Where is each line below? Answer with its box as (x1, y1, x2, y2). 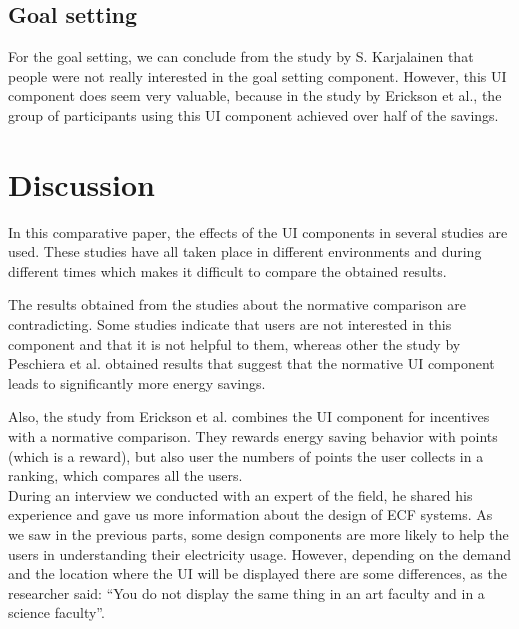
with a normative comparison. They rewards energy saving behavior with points (8, 426, 498, 447)
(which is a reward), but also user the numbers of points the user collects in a (8, 445, 484, 466)
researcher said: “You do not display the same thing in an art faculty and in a (8, 582, 485, 603)
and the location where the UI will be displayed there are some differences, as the (8, 563, 507, 584)
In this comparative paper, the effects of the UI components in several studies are (8, 221, 508, 242)
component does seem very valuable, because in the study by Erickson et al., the (8, 85, 502, 106)
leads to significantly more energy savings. (8, 372, 266, 393)
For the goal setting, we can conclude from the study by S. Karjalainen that (8, 46, 474, 67)
